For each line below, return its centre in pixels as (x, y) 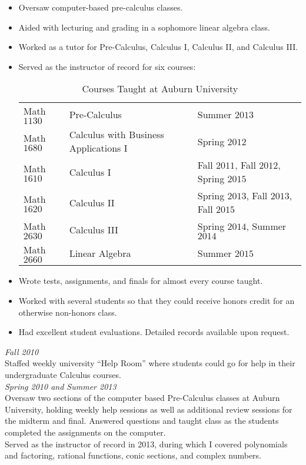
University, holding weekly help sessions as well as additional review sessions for (149, 409)
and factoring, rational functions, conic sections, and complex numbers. (133, 455)
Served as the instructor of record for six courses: (107, 66)
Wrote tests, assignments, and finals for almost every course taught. (141, 281)
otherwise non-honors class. (68, 312)
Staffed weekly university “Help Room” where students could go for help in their (150, 363)
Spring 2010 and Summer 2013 (61, 386)
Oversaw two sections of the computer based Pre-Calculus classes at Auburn (142, 398)
